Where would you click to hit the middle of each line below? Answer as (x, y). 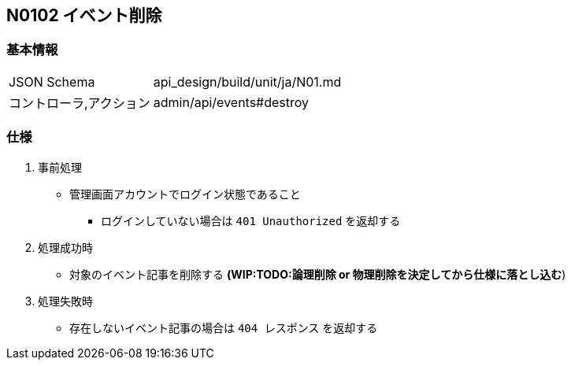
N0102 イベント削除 (84, 15)
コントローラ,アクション (80, 103)
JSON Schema (52, 81)
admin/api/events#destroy (231, 102)
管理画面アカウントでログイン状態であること (185, 194)
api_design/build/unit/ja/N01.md (247, 81)
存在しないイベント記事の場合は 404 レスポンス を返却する (224, 327)
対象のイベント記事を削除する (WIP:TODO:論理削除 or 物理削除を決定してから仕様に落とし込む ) (318, 274)
